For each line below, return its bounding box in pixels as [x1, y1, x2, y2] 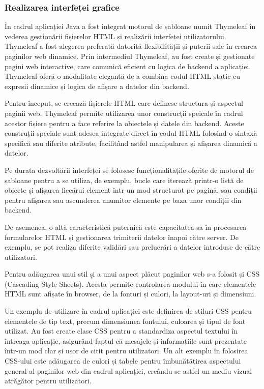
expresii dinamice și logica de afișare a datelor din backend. [5, 80, 189, 91]
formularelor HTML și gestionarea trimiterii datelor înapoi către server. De [5, 231, 239, 242]
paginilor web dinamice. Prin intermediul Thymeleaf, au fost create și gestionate [5, 51, 255, 61]
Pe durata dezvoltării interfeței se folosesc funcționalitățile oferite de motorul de [5, 164, 254, 175]
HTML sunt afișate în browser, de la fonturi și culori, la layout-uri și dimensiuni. [5, 288, 256, 299]
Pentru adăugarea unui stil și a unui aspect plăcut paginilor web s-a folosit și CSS [5, 268, 260, 279]
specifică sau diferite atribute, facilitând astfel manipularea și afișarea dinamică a [5, 137, 257, 148]
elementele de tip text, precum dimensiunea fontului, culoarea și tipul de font [5, 315, 246, 326]
